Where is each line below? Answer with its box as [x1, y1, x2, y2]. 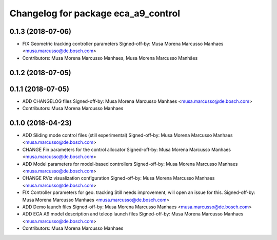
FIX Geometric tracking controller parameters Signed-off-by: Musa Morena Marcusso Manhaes [22, 41, 224, 47]
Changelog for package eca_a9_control [9, 8, 181, 19]
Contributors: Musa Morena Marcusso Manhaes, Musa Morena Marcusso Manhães [22, 55, 198, 61]
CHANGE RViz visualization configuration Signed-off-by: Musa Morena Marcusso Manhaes [22, 175, 215, 181]
